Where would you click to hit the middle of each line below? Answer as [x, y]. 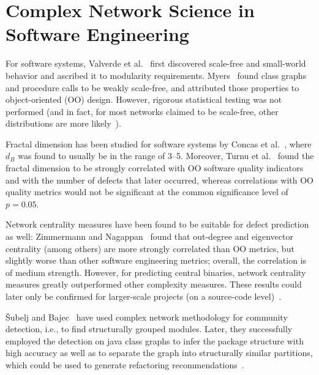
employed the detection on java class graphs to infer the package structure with [155, 340]
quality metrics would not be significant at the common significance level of [147, 192]
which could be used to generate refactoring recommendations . [125, 364]
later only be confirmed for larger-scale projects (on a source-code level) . [144, 296]
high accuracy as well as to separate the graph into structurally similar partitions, [159, 353]
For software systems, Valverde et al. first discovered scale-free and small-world [156, 63]
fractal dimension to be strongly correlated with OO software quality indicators [155, 168]
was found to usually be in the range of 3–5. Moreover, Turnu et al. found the [166, 156]
